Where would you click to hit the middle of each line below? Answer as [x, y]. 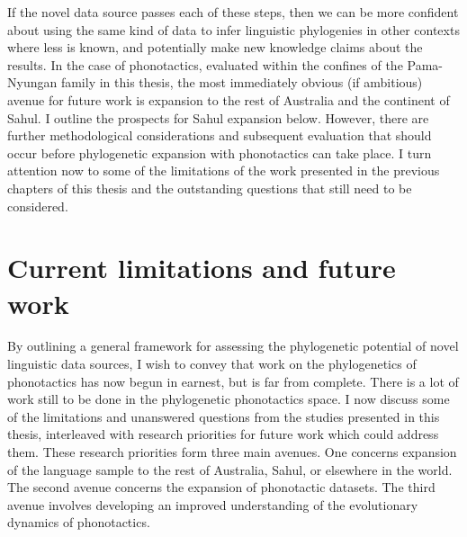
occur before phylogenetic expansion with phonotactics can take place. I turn [220, 152]
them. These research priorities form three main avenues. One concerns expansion [232, 452]
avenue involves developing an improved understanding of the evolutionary [213, 504]
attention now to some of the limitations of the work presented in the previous [224, 170]
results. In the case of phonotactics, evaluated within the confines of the [205, 64]
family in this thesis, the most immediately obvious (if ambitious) [242, 82]
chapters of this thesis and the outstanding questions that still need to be [210, 188]
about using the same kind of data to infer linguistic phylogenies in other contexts [233, 29]
